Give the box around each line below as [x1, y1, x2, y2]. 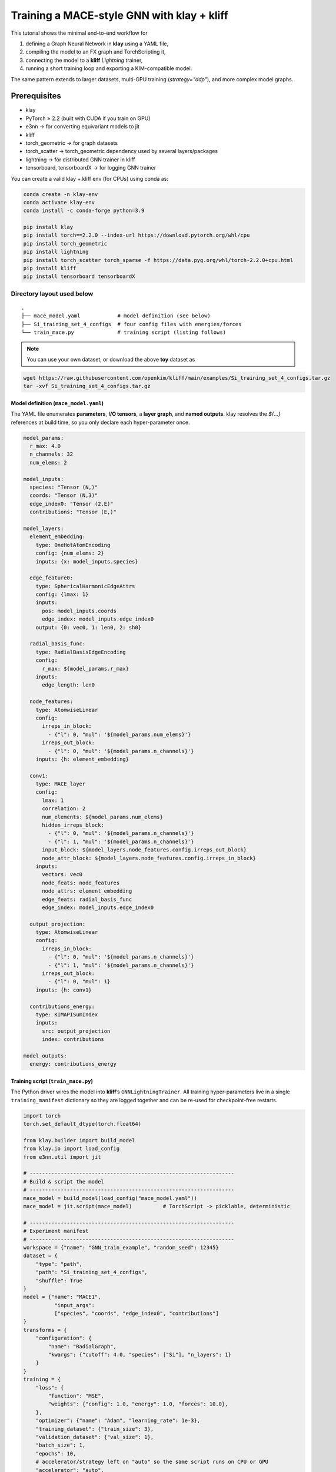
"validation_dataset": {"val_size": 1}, [35, 1434, 154, 1440]
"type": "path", [35, 1261, 82, 1267]
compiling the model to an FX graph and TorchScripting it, [25, 48, 166, 55]
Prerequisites [11, 91, 61, 101]
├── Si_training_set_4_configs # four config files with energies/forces [21, 321, 242, 327]
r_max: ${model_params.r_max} [42, 665, 129, 672]
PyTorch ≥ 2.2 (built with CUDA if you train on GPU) [25, 115, 151, 122]
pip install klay [23, 224, 74, 231]
